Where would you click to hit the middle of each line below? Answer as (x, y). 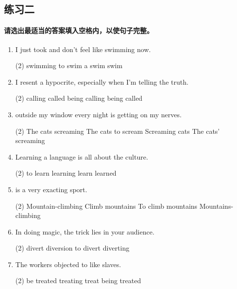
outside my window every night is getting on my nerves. (98, 114)
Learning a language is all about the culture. (82, 156)
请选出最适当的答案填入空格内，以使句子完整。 (79, 30)
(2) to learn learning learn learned (66, 173)
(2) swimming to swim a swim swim (69, 65)
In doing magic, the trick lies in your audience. (85, 231)
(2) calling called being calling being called (79, 98)
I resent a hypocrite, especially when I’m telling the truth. (102, 81)
